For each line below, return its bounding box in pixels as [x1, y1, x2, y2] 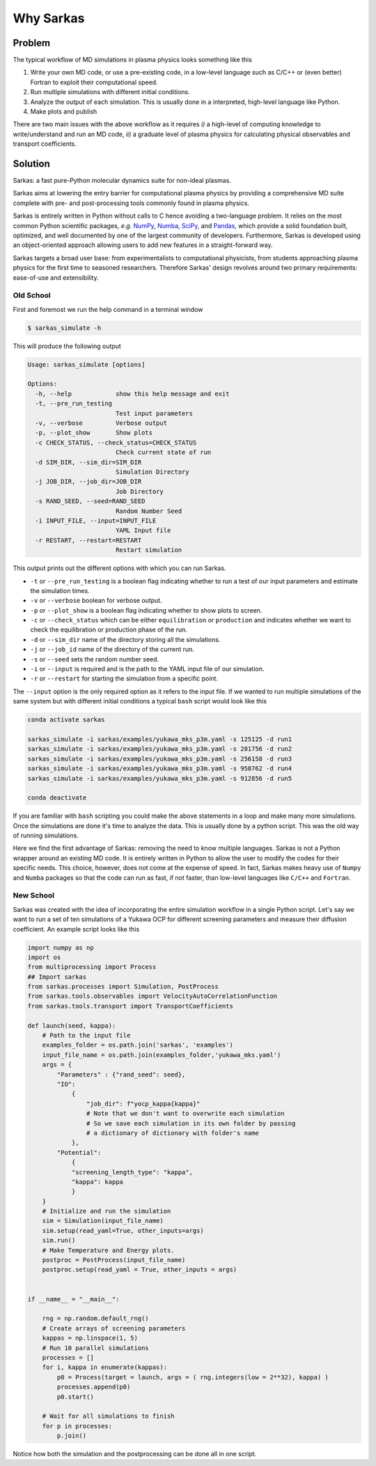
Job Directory [115, 487, 164, 495]
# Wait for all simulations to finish [42, 1412, 175, 1420]
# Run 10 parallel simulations [42, 1344, 149, 1352]
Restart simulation [115, 546, 182, 554]
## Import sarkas [27, 973, 87, 980]
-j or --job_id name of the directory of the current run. [30, 645, 195, 654]
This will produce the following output [13, 342, 121, 350]
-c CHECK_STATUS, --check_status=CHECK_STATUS [35, 438, 197, 447]
